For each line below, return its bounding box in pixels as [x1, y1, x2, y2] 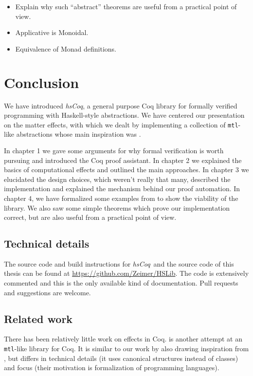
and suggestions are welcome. [4, 287, 91, 297]
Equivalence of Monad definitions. [15, 43, 116, 54]
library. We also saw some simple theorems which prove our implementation [4, 202, 230, 213]
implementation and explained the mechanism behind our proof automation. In [4, 183, 240, 194]
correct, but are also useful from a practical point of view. [4, 212, 177, 222]
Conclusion [4, 72, 79, 92]
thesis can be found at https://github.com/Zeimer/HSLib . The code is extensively [4, 268, 249, 278]
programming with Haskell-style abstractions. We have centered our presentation [4, 110, 245, 120]
